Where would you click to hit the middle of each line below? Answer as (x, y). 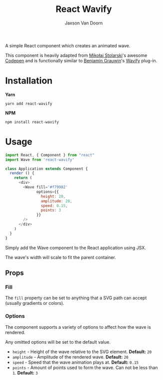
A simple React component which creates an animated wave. (68, 45)
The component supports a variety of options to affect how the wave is (78, 327)
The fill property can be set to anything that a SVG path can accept (76, 298)
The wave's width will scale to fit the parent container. (61, 257)
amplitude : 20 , (56, 201)
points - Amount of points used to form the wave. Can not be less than (85, 368)
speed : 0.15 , (54, 206)
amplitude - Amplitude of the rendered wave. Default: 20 (70, 357)
